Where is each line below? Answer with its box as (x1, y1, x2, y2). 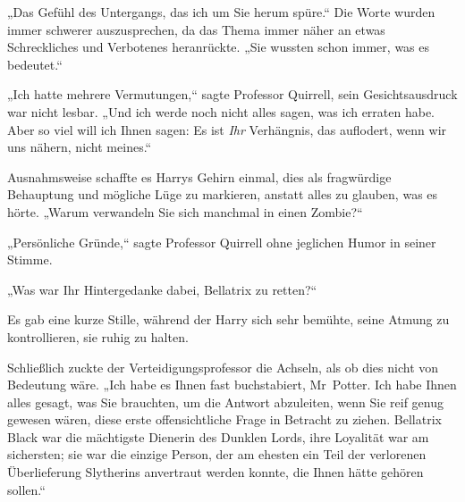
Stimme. (7, 250, 53, 269)
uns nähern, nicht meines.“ (7, 138, 152, 156)
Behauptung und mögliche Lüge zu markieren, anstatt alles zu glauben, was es (7, 185, 438, 204)
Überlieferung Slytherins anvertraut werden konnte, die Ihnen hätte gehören (7, 463, 424, 481)
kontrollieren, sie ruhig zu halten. (7, 327, 189, 346)
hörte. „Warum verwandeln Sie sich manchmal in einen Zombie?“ (7, 202, 363, 221)
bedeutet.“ (7, 54, 63, 73)
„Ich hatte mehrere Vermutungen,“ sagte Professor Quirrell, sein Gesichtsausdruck (7, 85, 458, 104)
